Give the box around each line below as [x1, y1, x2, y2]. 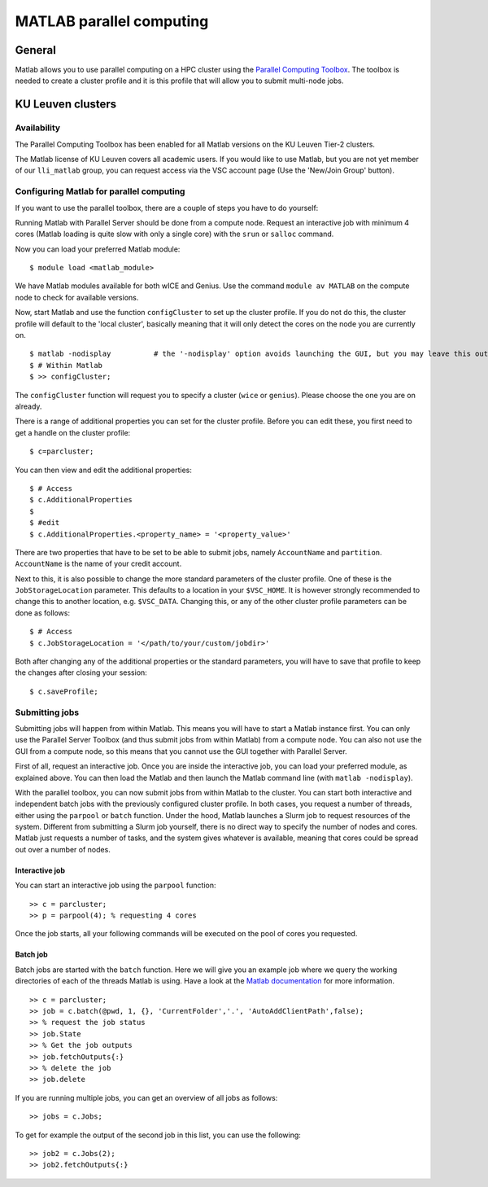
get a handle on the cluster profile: [15, 427, 131, 437]
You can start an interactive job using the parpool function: [15, 880, 216, 891]
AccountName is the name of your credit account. [15, 558, 182, 569]
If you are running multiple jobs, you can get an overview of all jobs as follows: [15, 1093, 278, 1102]
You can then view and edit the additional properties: [15, 465, 193, 475]
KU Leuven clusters [15, 98, 117, 112]
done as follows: [15, 607, 71, 618]
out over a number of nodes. [15, 844, 111, 854]
